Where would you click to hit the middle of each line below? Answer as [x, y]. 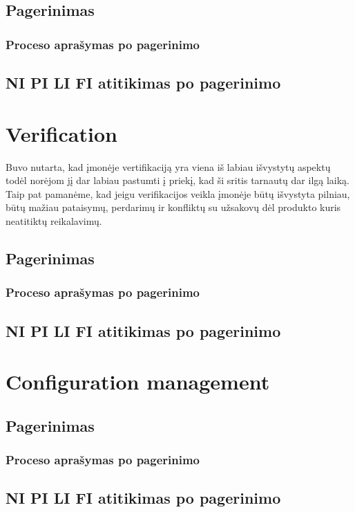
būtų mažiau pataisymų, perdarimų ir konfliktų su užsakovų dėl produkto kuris [173, 207]
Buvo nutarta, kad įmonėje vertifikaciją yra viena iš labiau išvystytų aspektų [168, 166]
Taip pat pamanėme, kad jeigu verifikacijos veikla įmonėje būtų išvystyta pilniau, [178, 193]
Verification [61, 133]
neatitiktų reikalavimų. [54, 220]
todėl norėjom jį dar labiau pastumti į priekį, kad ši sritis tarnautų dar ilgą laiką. [178, 180]
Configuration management [138, 382]
